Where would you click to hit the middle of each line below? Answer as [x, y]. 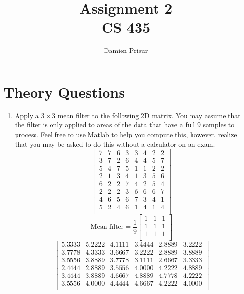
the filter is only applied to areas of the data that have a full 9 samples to [125, 125]
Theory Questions [64, 92]
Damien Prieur [126, 50]
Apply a [27, 115]
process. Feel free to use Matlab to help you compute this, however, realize [126, 134]
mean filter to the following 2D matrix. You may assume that [149, 115]
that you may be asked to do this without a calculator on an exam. [115, 144]
